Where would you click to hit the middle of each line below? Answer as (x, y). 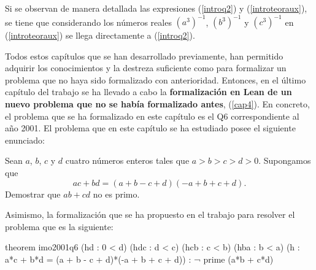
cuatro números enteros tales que (127, 160)
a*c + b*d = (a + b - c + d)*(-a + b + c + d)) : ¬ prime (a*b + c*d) (139, 259)
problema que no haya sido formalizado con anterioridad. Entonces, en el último (156, 79)
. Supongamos (285, 160)
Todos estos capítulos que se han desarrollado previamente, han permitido (144, 56)
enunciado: (25, 140)
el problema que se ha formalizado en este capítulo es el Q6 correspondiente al (152, 116)
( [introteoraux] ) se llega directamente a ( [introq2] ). (100, 35)
